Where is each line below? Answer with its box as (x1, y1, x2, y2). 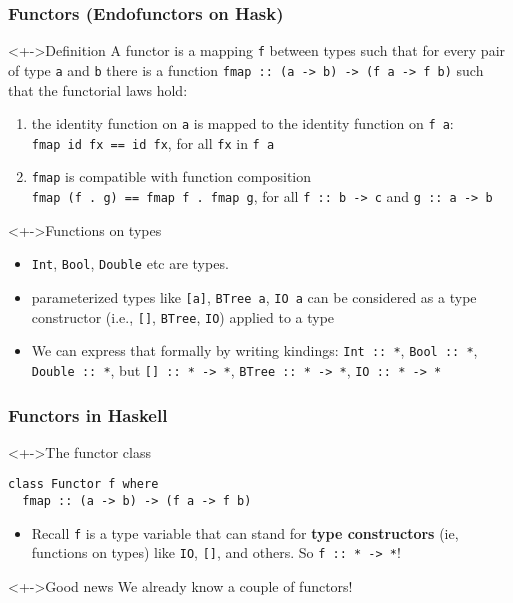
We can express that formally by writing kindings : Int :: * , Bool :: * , (31, 340, 478, 361)
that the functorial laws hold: (8, 79, 188, 100)
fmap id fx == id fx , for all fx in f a (31, 132, 275, 153)
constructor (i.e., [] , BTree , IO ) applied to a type (31, 306, 335, 327)
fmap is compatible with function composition (31, 166, 312, 187)
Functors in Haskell (8, 402, 168, 427)
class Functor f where (8, 477, 159, 492)
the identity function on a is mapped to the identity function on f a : (31, 113, 454, 134)
